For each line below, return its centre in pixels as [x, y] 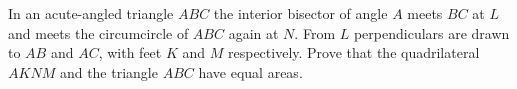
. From [315, 32]
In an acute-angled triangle [91, 13]
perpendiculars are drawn [431, 32]
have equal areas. [250, 71]
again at [253, 32]
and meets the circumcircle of [98, 32]
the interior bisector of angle [300, 13]
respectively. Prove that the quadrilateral [354, 52]
